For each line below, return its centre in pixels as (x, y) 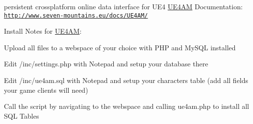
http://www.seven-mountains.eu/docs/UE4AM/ (76, 15)
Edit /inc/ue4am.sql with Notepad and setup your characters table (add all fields (126, 80)
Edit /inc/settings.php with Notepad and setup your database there (106, 64)
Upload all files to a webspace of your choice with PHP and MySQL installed (120, 47)
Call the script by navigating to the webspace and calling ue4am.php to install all (127, 106)
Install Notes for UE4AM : (43, 31)
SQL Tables (22, 115)
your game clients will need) (46, 90)
